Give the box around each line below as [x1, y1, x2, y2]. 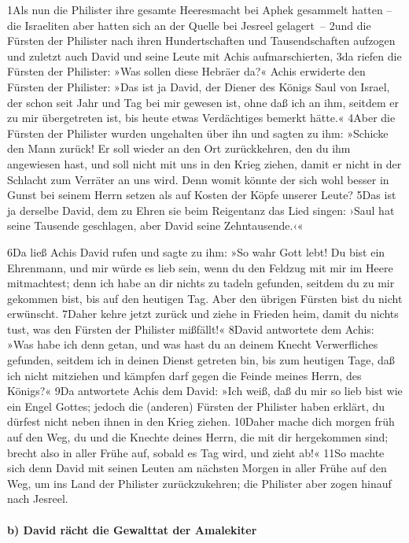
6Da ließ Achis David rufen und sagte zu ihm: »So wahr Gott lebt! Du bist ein [7, 243, 385, 260]
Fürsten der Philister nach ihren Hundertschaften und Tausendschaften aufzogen [7, 32, 396, 49]
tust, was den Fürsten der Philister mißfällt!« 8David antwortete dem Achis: [7, 320, 374, 337]
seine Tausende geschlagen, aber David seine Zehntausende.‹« [7, 217, 304, 234]
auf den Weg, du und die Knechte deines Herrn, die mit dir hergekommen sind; [7, 429, 389, 445]
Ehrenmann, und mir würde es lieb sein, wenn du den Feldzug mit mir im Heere [7, 259, 393, 275]
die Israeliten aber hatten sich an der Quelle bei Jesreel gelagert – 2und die [7, 17, 371, 33]
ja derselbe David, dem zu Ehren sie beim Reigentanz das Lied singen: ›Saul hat [7, 201, 395, 218]
